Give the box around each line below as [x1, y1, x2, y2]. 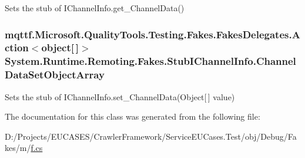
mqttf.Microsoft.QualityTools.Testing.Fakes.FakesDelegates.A [5, 27, 300, 41]
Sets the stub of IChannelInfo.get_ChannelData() [5, 2, 185, 14]
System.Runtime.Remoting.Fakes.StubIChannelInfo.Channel [5, 54, 296, 68]
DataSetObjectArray [5, 67, 105, 82]
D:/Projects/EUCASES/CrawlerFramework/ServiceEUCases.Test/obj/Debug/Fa [5, 130, 297, 142]
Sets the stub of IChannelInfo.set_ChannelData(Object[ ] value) [5, 90, 235, 103]
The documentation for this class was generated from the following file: [5, 110, 260, 123]
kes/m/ [5, 141, 31, 154]
